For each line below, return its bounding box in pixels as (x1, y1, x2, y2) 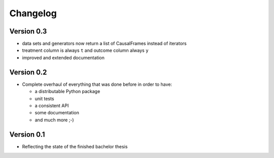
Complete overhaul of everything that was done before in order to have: (22, 81, 173, 87)
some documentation (35, 110, 80, 116)
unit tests (35, 96, 54, 102)
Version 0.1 (9, 130, 45, 139)
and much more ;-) (35, 117, 74, 123)
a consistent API (35, 102, 69, 109)
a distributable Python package (35, 88, 100, 94)
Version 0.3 (9, 27, 47, 36)
